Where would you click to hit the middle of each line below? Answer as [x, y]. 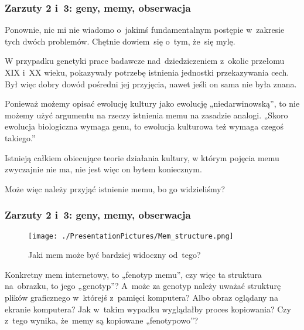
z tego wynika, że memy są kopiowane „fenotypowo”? [102, 320]
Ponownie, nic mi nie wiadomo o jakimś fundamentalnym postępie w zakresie [145, 30]
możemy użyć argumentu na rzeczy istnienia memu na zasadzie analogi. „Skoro [146, 115]
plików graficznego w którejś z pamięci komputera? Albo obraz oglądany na [141, 297]
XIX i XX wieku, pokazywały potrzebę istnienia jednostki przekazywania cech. [147, 72]
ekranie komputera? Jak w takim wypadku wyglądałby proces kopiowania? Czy [148, 309]
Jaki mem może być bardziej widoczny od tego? [115, 255]
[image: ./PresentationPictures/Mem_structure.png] [131, 236]
